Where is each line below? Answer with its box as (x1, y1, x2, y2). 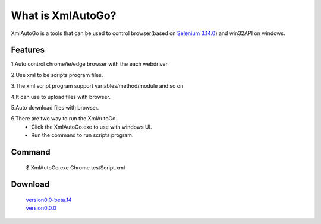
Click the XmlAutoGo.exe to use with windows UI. (31, 123, 152, 130)
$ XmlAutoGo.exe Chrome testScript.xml (26, 164, 125, 171)
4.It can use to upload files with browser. (11, 93, 111, 100)
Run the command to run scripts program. (31, 132, 134, 139)
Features (11, 45, 45, 55)
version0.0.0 (26, 204, 56, 212)
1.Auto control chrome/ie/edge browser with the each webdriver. (11, 60, 169, 68)
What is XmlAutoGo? (11, 9, 117, 22)
